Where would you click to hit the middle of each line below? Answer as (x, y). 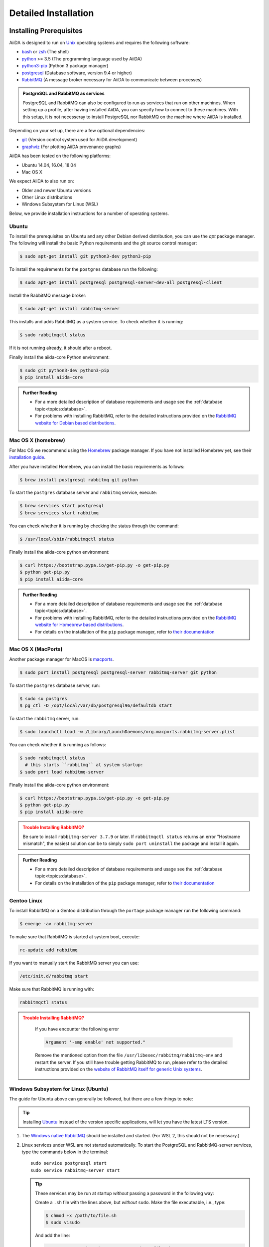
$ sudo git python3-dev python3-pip (65, 370)
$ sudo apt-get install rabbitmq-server (69, 309)
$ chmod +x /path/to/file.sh (81, 1215)
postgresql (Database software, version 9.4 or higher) (77, 73)
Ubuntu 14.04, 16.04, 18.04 (49, 165)
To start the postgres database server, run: (55, 685)
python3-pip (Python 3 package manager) (65, 66)
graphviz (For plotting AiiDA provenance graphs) (71, 147)
